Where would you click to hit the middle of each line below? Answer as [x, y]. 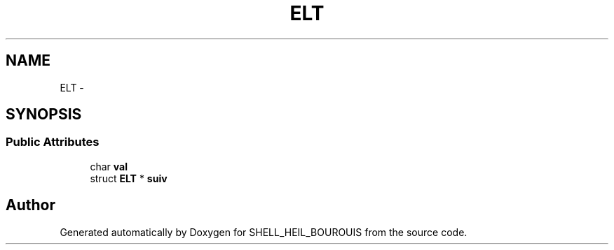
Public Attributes [53, 142]
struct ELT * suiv [129, 178]
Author [30, 205]
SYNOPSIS [44, 115]
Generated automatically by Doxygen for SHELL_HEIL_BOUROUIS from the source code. [264, 232]
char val [109, 166]
